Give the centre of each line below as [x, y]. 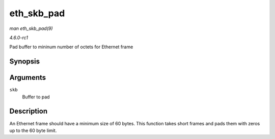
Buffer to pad [36, 97]
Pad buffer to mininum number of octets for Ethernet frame [71, 47]
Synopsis [25, 62]
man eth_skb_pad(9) [31, 28]
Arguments [28, 78]
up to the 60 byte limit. [33, 130]
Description [29, 111]
